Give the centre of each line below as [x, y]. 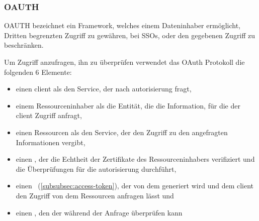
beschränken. [24, 45]
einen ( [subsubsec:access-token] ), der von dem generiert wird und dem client [135, 186]
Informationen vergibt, [51, 142]
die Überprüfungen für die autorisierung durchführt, [96, 169]
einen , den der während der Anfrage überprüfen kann [99, 212]
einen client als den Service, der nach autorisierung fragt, [104, 89]
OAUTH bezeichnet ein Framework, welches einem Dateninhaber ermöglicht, [122, 25]
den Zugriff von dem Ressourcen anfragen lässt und [95, 195]
